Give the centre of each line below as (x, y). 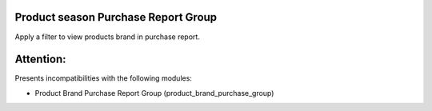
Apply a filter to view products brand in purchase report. (107, 37)
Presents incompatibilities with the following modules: (103, 78)
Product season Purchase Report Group (116, 17)
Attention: (40, 59)
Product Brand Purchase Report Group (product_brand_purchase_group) (154, 93)
